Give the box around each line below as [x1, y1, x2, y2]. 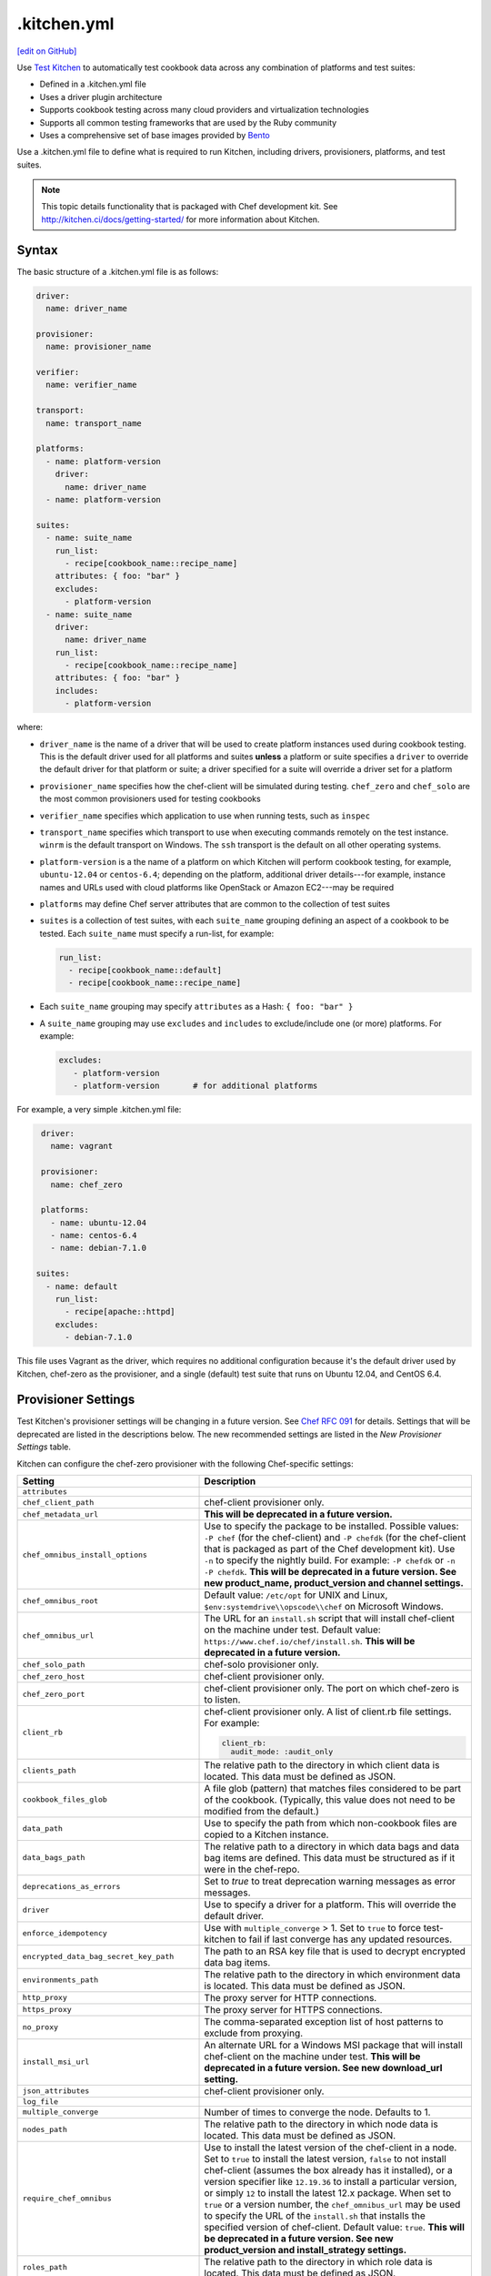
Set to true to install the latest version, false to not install [204, 2152, 447, 2165]
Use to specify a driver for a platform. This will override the [204, 1898, 456, 1911]
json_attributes [22, 2086, 90, 2096]
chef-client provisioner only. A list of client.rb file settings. [204, 1705, 452, 1718]
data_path [22, 1824, 64, 1834]
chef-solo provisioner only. [204, 1658, 319, 1671]
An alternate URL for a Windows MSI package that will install [204, 2038, 463, 2051]
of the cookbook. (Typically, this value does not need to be [204, 1793, 456, 1806]
